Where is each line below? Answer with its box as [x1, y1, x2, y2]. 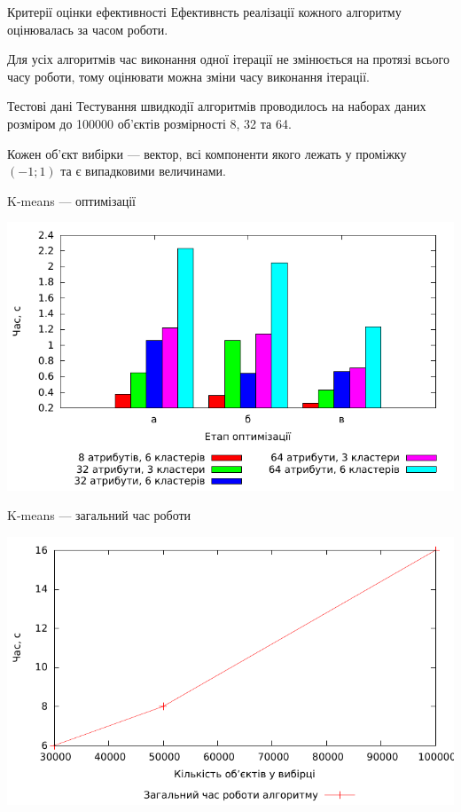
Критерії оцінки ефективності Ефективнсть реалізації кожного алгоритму [7, 3, 402, 20]
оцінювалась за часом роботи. [7, 20, 168, 38]
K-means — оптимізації [7, 191, 136, 209]
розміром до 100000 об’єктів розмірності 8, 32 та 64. [7, 114, 292, 132]
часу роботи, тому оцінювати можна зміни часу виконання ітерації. [7, 67, 370, 85]
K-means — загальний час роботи [7, 506, 191, 524]
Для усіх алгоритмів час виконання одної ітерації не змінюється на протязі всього [7, 50, 449, 68]
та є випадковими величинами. [60, 162, 226, 180]
